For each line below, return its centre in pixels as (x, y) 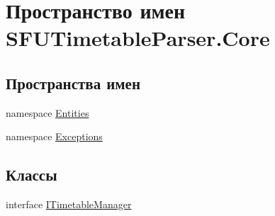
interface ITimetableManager (69, 204)
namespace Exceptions (54, 136)
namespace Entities (47, 112)
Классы (32, 175)
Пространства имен (73, 83)
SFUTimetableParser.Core (138, 38)
